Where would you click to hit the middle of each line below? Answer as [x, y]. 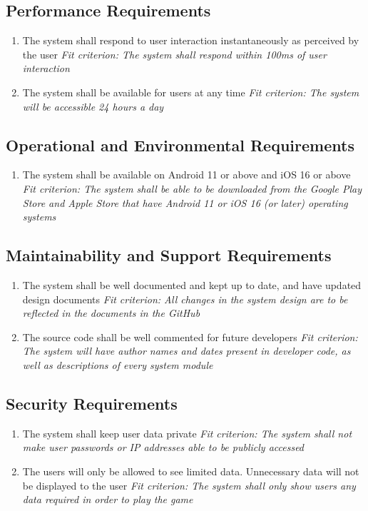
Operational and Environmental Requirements [180, 145]
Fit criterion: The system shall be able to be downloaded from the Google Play [192, 188]
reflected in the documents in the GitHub [111, 313]
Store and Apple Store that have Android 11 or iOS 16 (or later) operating [185, 202]
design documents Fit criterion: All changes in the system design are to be [185, 299]
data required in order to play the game [108, 499]
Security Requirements [92, 403]
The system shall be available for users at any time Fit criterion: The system [191, 92]
